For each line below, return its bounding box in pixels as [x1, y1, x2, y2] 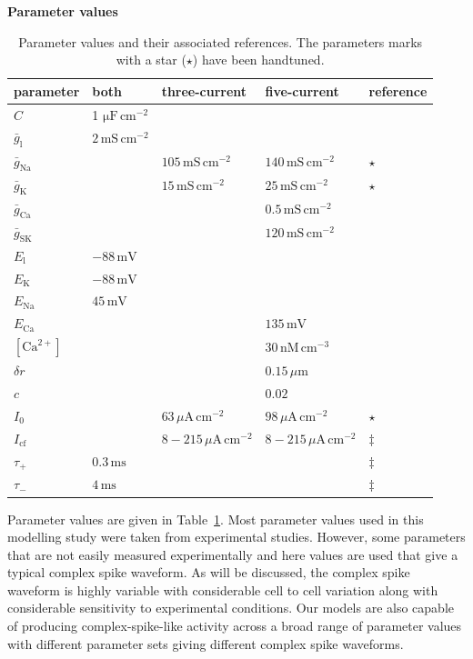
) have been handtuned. [192, 50, 325, 69]
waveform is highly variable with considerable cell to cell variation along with [7, 580, 438, 599]
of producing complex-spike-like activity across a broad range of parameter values [7, 616, 462, 635]
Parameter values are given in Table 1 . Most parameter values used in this [7, 509, 424, 528]
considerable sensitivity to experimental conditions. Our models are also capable [7, 598, 455, 617]
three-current [161, 81, 247, 100]
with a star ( [116, 50, 186, 69]
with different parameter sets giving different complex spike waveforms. [7, 634, 404, 653]
